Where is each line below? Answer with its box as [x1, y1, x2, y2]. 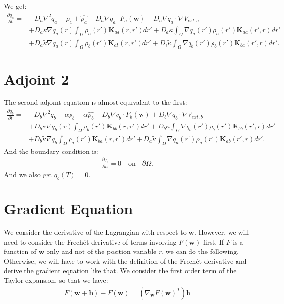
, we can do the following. [162, 246, 238, 256]
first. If [203, 236, 224, 247]
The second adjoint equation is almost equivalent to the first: [4, 97, 187, 107]
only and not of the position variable [47, 246, 157, 256]
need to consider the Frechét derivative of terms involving [4, 236, 177, 247]
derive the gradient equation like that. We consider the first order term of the [4, 265, 237, 276]
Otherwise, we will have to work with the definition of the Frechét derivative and [4, 255, 247, 266]
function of [4, 246, 37, 256]
